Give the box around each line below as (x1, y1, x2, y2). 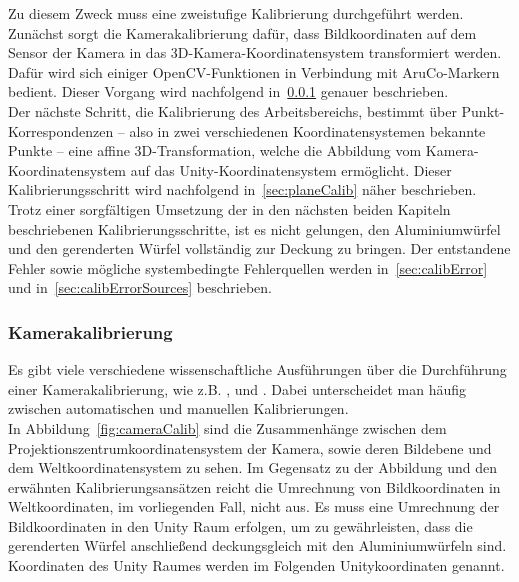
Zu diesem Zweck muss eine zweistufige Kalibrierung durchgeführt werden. (8, 3, 464, 23)
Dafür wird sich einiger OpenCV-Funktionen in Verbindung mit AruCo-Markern (8, 61, 500, 82)
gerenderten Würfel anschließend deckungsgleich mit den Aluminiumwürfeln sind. (8, 535, 507, 556)
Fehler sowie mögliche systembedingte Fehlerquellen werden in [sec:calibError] (8, 257, 488, 278)
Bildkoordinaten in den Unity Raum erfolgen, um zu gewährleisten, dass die (8, 515, 473, 536)
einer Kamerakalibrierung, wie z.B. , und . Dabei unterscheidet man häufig (8, 378, 467, 399)
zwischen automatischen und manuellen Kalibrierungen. (8, 398, 349, 419)
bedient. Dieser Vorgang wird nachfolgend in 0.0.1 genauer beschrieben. (8, 81, 449, 102)
